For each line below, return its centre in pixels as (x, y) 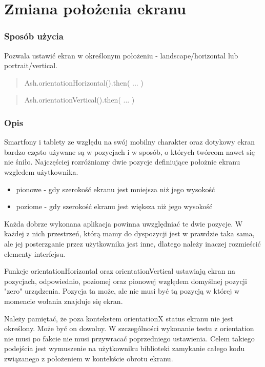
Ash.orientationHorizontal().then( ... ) (84, 82)
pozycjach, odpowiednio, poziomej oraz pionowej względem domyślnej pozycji (126, 281)
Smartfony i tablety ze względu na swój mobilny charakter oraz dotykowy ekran (130, 142)
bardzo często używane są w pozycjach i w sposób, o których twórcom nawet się (129, 151)
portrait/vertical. (31, 65)
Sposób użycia (34, 36)
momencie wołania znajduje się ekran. (64, 301)
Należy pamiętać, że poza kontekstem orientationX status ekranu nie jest (119, 318)
